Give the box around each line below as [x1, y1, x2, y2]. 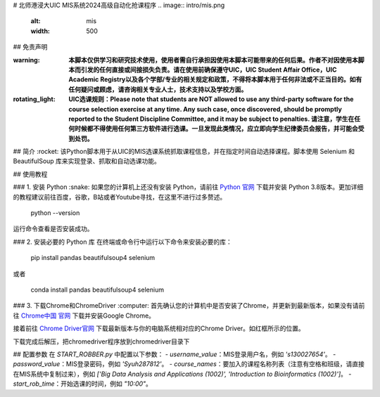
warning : [13, 56, 40, 64]
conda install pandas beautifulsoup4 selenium [30, 285, 165, 294]
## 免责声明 [13, 43, 48, 51]
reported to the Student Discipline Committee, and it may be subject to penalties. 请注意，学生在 [68, 115, 355, 123]
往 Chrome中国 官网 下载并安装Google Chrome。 [13, 311, 155, 320]
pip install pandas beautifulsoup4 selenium [30, 254, 156, 262]
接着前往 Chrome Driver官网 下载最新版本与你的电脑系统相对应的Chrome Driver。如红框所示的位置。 [13, 324, 305, 333]
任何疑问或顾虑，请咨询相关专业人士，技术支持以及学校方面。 [68, 85, 248, 93]
